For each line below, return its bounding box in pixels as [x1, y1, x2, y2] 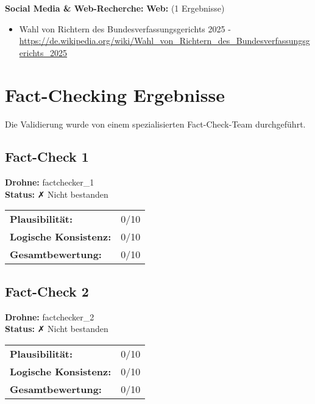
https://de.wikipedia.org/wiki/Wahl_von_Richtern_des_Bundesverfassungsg [19, 34, 310, 47]
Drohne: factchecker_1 [5, 176, 94, 189]
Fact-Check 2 [5, 281, 89, 300]
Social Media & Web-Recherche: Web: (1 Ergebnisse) [5, 2, 225, 14]
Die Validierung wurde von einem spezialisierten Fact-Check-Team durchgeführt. [5, 117, 306, 130]
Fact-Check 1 [5, 147, 89, 166]
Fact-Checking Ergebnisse [5, 82, 225, 107]
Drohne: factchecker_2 [5, 310, 94, 323]
